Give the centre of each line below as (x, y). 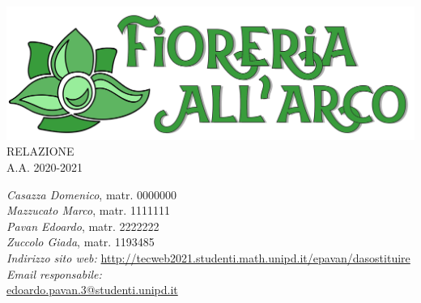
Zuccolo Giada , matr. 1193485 (81, 242)
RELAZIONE (40, 151)
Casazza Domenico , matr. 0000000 (92, 194)
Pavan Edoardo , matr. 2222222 (83, 226)
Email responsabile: (54, 273)
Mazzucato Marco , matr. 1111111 (88, 210)
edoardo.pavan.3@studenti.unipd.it (92, 290)
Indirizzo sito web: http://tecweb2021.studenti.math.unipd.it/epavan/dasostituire (208, 258)
